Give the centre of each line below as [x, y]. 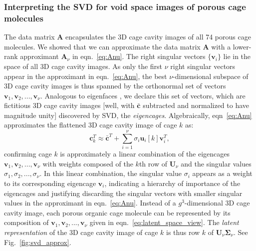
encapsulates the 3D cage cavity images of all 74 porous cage [158, 37]
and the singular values [216, 163]
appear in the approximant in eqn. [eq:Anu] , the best [86, 76]
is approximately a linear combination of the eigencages [145, 154]
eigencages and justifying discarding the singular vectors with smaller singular [123, 193]
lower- [242, 46]
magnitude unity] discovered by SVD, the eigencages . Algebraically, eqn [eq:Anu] [128, 115]
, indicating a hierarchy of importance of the [172, 183]
